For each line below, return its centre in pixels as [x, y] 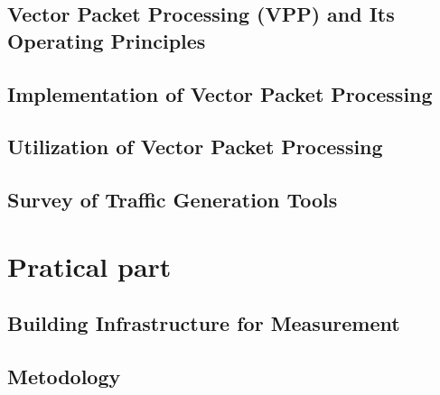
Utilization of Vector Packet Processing [195, 147]
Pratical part [89, 266]
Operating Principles [107, 40]
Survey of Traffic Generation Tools [173, 200]
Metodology [64, 377]
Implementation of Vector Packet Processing [220, 93]
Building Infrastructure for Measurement [204, 323]
